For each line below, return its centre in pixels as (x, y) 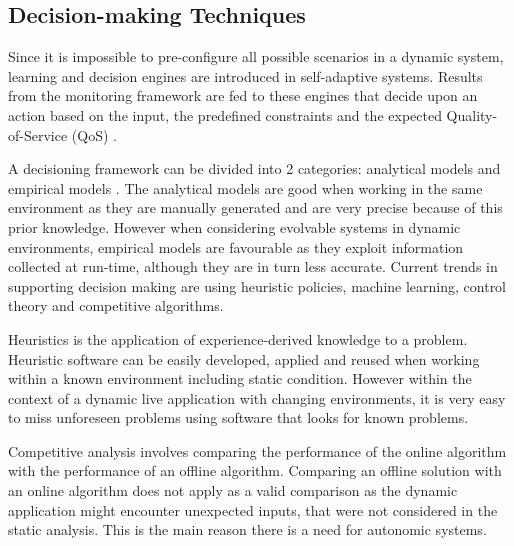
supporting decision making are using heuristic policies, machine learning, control (257, 285)
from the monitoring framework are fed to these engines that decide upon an (243, 95)
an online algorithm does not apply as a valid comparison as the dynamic (233, 490)
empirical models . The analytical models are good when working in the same (245, 187)
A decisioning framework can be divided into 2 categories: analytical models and (254, 168)
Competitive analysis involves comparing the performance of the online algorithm (257, 450)
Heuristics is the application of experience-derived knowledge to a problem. (238, 338)
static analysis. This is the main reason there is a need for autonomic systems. (247, 529)
